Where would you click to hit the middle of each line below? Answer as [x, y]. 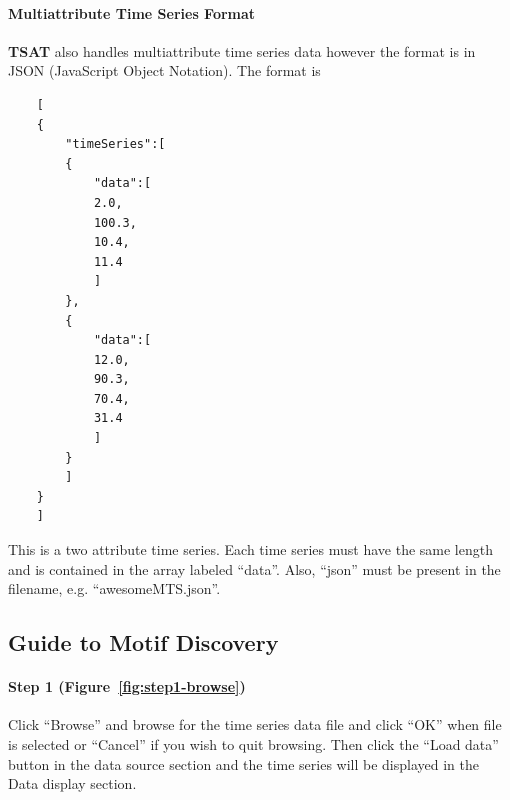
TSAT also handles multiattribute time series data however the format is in [242, 50]
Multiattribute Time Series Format [132, 12]
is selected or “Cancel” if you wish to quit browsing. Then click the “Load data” [253, 744]
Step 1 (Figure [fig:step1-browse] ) [127, 686]
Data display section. [72, 783]
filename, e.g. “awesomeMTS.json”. [114, 588]
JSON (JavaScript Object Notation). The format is [164, 70]
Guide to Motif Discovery [143, 642]
